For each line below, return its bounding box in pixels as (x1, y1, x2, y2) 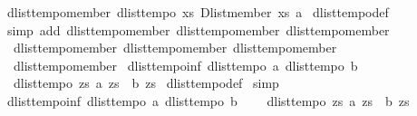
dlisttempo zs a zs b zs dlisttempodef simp (13, 73, 279, 92)
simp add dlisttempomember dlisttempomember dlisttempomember (6, 20, 390, 39)
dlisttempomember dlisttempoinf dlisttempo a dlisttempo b (13, 55, 358, 74)
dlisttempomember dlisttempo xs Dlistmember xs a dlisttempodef (6, 3, 389, 21)
